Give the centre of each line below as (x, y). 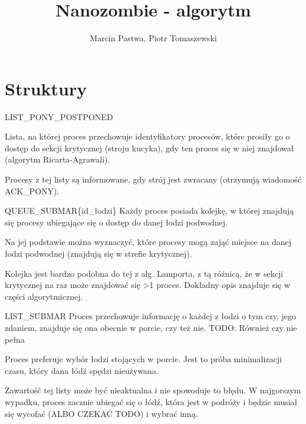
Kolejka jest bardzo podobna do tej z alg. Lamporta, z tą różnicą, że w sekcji (144, 273)
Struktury (46, 88)
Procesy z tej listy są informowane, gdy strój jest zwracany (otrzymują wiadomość (153, 179)
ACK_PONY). (32, 191)
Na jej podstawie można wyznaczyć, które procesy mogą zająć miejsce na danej (148, 242)
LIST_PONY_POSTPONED (59, 116)
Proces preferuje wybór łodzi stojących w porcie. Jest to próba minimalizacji (143, 359)
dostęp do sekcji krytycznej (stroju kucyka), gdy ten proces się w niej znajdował (149, 148)
